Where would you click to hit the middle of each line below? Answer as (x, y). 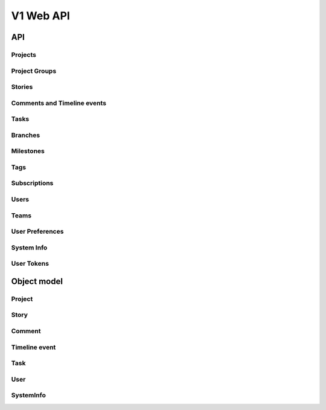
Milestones (28, 151)
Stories (22, 87)
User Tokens (30, 264)
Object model (37, 281)
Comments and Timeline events (59, 103)
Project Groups (34, 71)
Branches (26, 135)
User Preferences (37, 231)
